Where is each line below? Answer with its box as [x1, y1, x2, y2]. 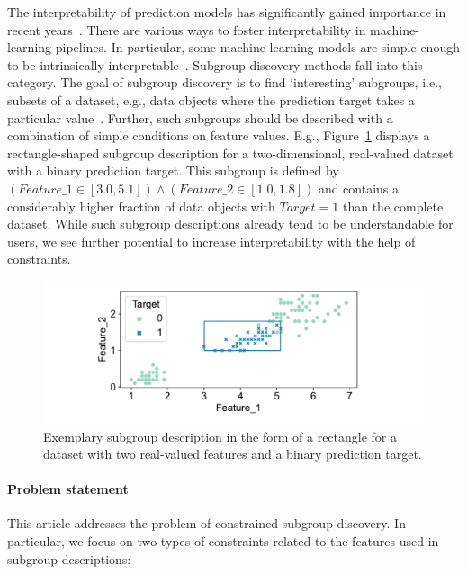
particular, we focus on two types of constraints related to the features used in [7, 532, 439, 551]
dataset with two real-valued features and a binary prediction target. [43, 444, 422, 463]
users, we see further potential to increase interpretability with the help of [7, 231, 416, 250]
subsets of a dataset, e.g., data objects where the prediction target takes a [7, 90, 415, 109]
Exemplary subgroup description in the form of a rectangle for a [43, 426, 398, 445]
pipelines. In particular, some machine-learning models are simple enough [55, 38, 460, 57]
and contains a [318, 178, 400, 197]
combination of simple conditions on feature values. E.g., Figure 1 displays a [7, 126, 430, 145]
